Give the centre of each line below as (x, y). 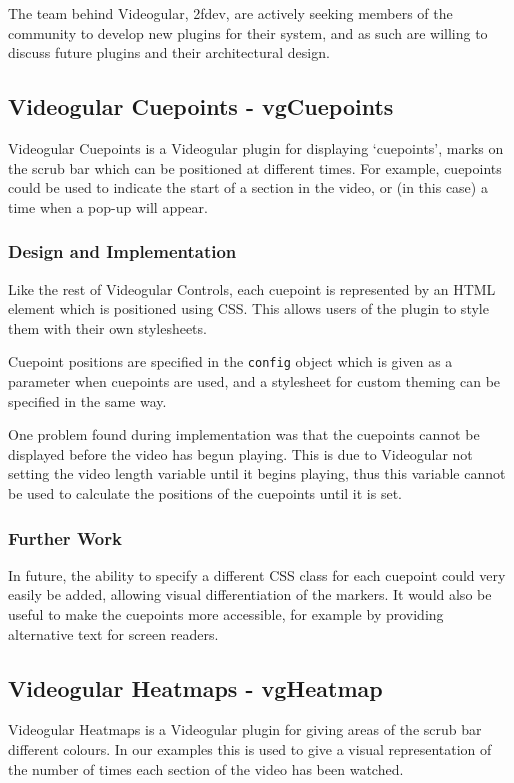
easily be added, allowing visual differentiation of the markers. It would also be (250, 594)
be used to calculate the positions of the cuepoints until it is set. (205, 492)
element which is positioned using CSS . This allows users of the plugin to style (248, 308)
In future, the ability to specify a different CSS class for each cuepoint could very (257, 574)
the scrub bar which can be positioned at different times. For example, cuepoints (255, 167)
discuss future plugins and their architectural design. (169, 52)
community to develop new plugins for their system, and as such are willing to (248, 32)
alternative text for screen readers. (113, 633)
